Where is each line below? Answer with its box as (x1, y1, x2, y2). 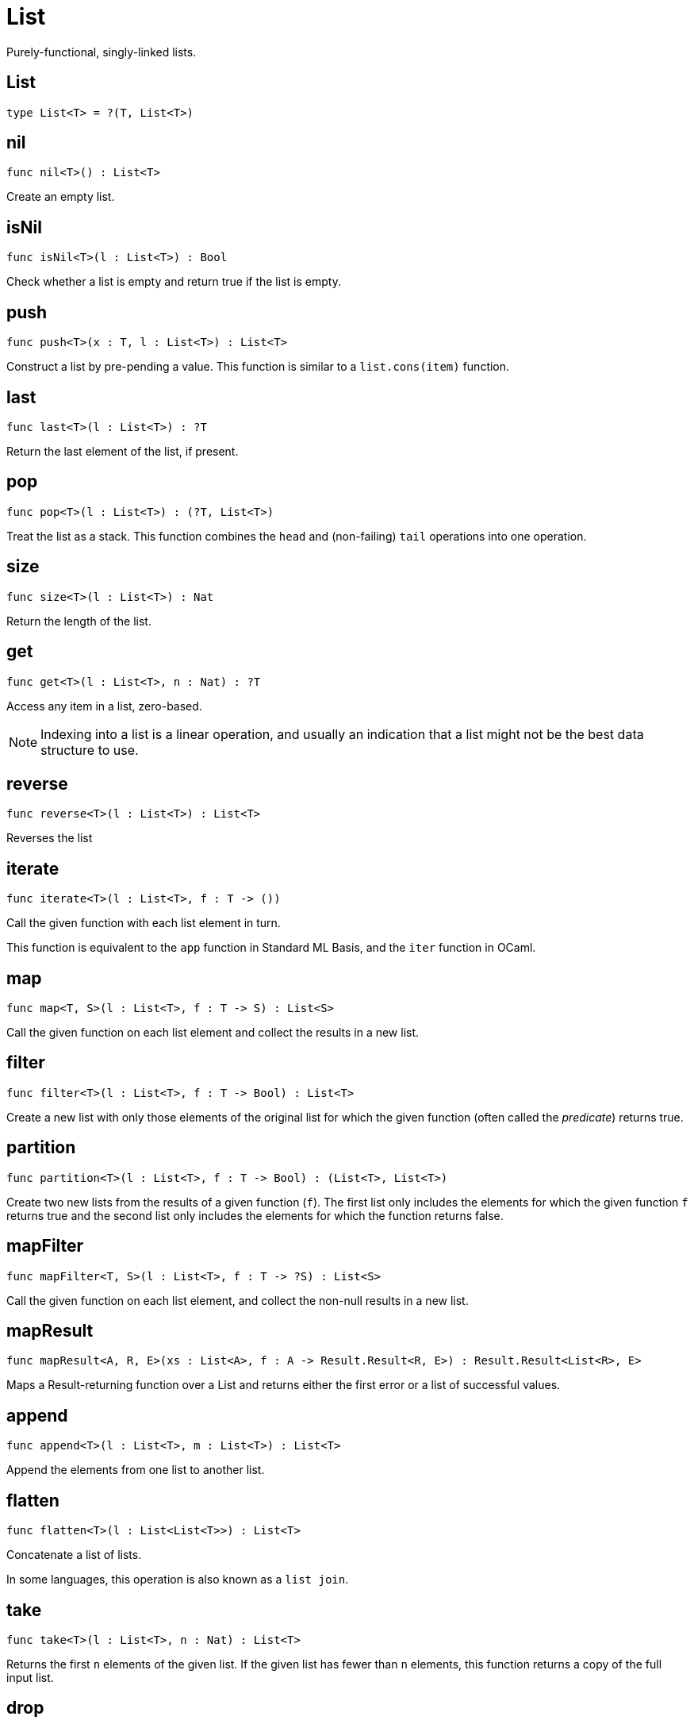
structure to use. (40, 741, 139, 758)
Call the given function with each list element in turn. (6, 916, 281, 930)
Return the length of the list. (6, 614, 151, 628)
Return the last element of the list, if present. (6, 444, 239, 458)
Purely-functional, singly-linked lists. (6, 44, 197, 59)
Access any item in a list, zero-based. (6, 698, 202, 713)
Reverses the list (6, 831, 93, 845)
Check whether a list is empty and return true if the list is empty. (6, 275, 341, 289)
